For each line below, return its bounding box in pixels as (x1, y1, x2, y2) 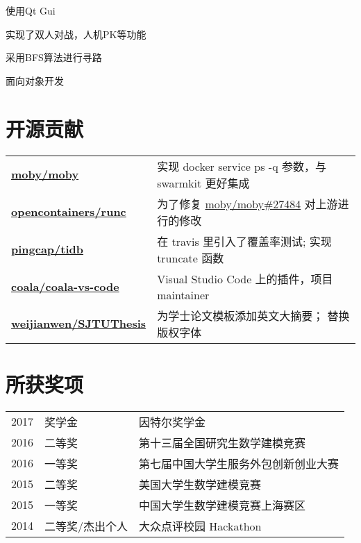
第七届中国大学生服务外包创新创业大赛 (139, 455, 339, 471)
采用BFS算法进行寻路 (6, 50, 102, 65)
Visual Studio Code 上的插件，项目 (157, 270, 333, 287)
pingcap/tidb (11, 241, 84, 257)
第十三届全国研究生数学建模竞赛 (139, 434, 306, 451)
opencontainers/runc (11, 203, 126, 219)
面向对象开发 (6, 73, 64, 87)
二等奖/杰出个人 (44, 517, 128, 534)
